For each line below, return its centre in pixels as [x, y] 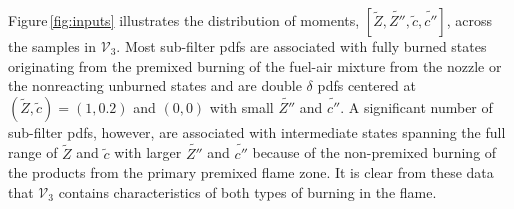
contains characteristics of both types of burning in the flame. [247, 191]
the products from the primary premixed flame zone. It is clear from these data [251, 172]
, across [469, 20]
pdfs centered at [366, 85]
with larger [148, 152]
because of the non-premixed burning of [374, 152]
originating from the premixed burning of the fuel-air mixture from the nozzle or [255, 65]
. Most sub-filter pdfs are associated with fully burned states [301, 46]
